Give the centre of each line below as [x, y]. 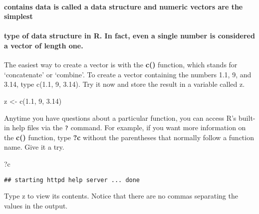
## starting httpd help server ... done [72, 180]
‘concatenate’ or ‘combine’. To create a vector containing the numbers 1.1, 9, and [128, 74]
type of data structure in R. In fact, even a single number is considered [129, 36]
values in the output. [36, 205]
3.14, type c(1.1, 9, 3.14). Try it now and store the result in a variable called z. [125, 84]
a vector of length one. [44, 45]
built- [247, 117]
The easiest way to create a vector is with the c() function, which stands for [121, 65]
